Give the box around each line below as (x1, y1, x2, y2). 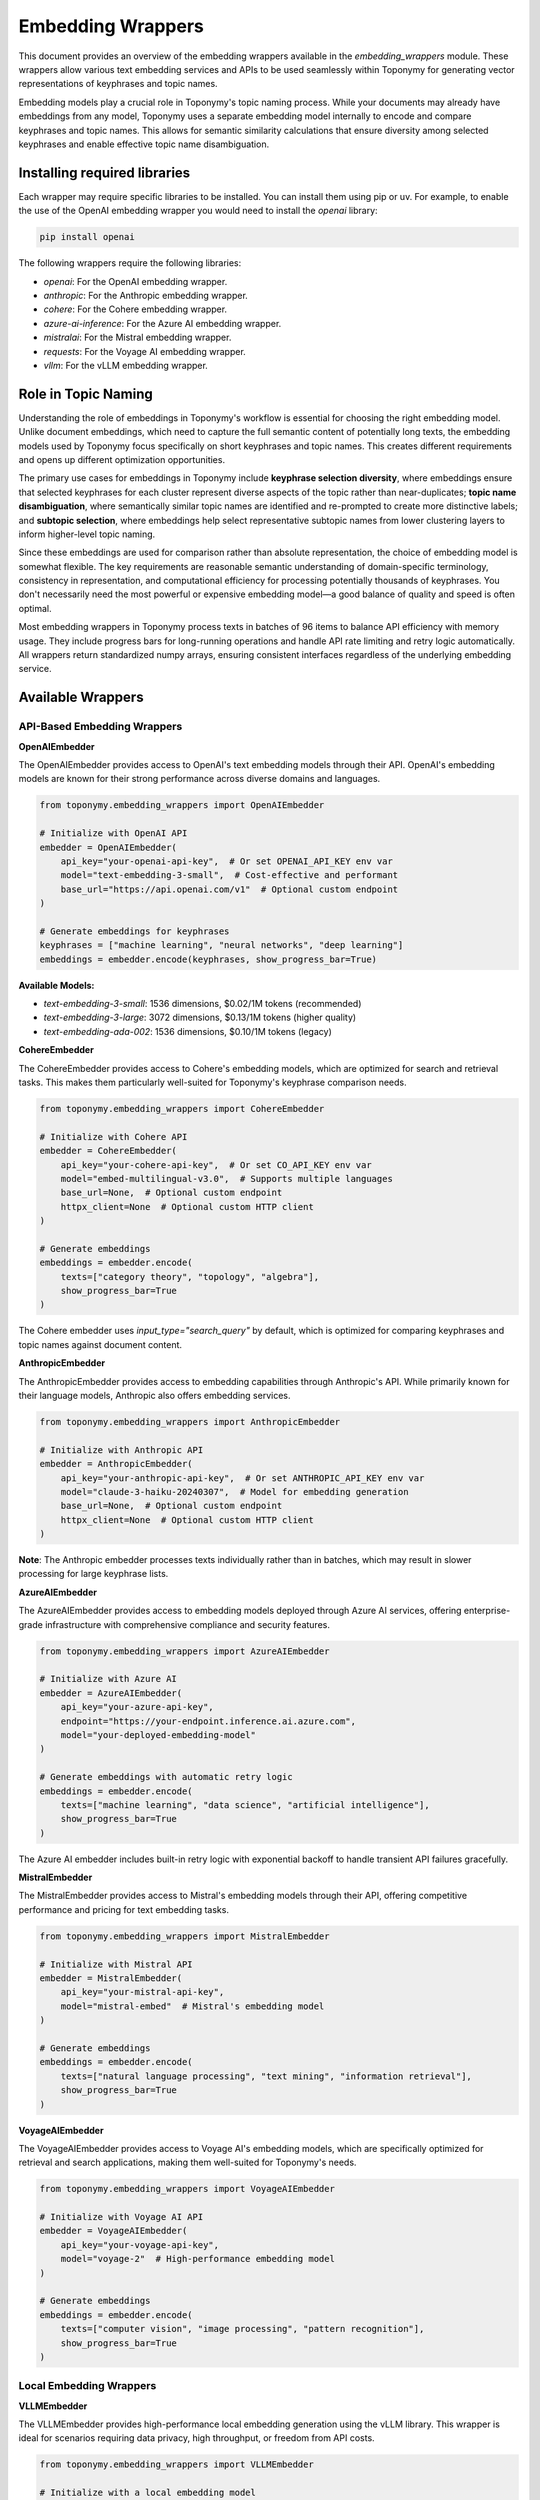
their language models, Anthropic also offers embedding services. (18, 1389, 291, 1401)
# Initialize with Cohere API (39, 1131, 188, 1142)
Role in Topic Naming (18, 385, 154, 402)
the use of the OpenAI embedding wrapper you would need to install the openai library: (18, 205, 379, 217)
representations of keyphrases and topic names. (18, 78, 219, 90)
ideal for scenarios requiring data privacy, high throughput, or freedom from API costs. (18, 2432, 375, 2444)
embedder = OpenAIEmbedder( (39, 841, 177, 853)
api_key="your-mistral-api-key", (60, 1986, 225, 1998)
